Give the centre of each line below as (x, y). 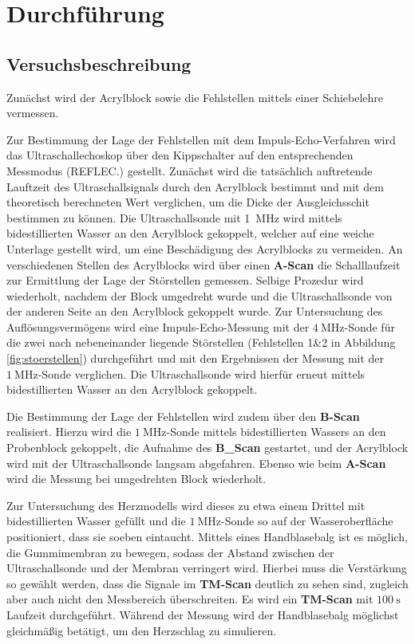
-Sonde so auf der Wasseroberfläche (307, 521)
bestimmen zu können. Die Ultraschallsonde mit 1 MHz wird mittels (174, 217)
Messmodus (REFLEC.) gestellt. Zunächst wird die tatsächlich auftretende (190, 170)
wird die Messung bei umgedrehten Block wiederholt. (136, 479)
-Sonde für (370, 326)
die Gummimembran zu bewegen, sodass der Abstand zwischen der (170, 552)
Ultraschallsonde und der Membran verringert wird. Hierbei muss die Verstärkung (207, 568)
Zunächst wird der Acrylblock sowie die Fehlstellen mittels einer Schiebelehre (195, 97)
